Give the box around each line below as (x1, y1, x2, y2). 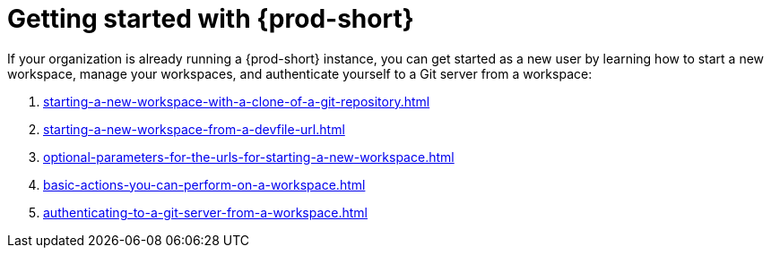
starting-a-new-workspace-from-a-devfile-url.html (43, 121, 345, 137)
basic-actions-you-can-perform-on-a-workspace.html (43, 176, 366, 192)
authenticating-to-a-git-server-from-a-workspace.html (43, 204, 368, 220)
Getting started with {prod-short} (7, 4, 414, 34)
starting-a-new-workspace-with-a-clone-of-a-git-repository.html (43, 93, 430, 109)
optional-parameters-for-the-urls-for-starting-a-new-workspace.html (43, 149, 455, 165)
